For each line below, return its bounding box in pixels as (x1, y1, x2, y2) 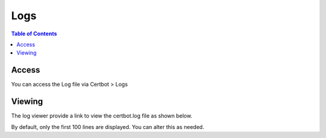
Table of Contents (11, 30, 57, 37)
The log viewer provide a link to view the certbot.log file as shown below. (11, 112, 193, 119)
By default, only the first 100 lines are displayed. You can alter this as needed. (11, 123, 205, 130)
